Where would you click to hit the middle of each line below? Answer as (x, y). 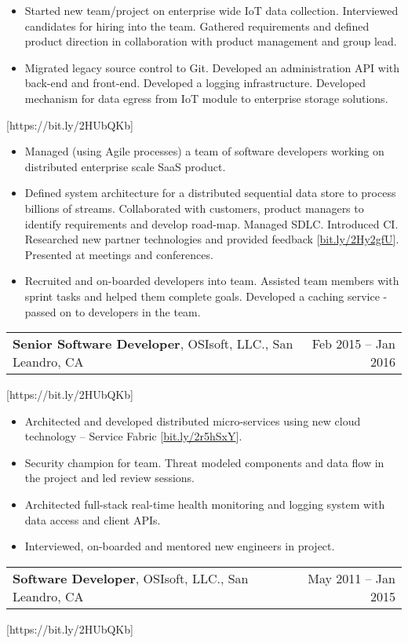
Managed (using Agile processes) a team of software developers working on (204, 151)
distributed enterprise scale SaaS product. (125, 166)
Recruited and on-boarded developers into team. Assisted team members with (212, 281)
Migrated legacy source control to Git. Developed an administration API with (212, 67)
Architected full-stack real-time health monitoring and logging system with (205, 504)
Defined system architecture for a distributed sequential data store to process (210, 193)
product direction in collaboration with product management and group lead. (211, 41)
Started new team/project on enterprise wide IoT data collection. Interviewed (211, 10)
